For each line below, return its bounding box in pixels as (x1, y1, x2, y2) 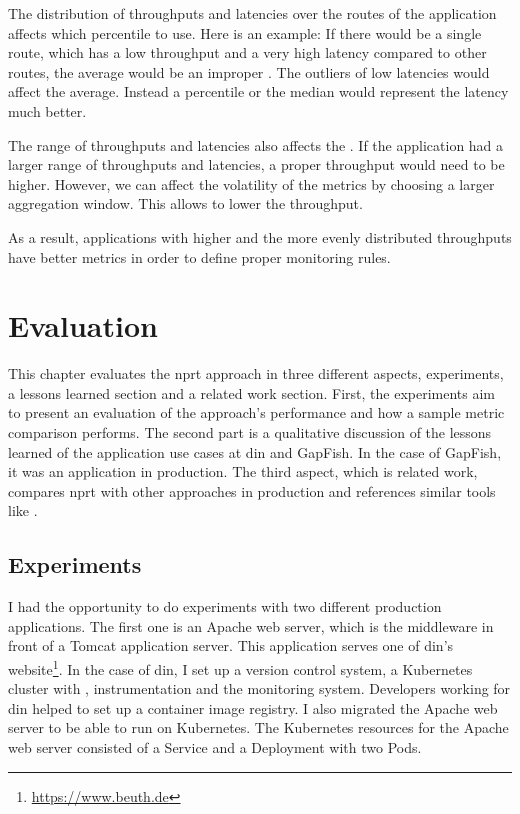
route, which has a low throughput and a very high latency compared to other (8, 42, 487, 63)
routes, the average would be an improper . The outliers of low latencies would (8, 61, 490, 82)
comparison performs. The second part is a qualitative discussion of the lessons (8, 422, 492, 443)
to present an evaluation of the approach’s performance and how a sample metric (8, 402, 505, 423)
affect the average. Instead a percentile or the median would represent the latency (8, 81, 509, 102)
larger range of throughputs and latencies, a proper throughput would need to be (8, 154, 505, 175)
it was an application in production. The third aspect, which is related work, (8, 461, 478, 482)
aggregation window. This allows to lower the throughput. (8, 193, 363, 214)
